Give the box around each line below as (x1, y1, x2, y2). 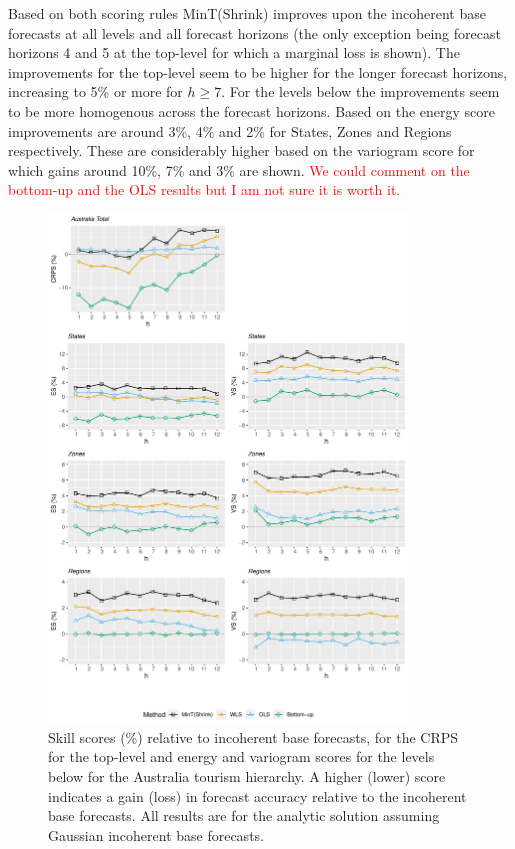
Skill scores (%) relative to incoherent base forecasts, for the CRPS (48, 726, 459, 747)
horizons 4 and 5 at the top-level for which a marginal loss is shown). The (8, 42, 460, 63)
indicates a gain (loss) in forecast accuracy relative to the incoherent (48, 785, 467, 806)
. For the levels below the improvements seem (221, 81, 500, 102)
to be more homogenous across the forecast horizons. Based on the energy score (8, 100, 496, 121)
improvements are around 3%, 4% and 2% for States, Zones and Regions (8, 120, 452, 141)
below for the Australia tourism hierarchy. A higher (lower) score (48, 765, 446, 786)
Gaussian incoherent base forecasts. (48, 824, 264, 845)
